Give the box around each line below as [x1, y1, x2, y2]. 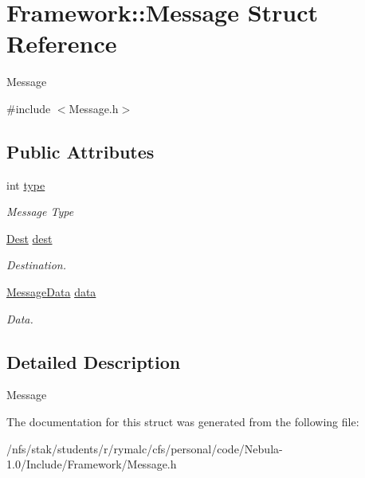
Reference [6, 27, 117, 60]
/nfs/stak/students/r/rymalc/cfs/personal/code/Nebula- [6, 440, 283, 456]
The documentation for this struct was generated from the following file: [6, 413, 359, 430]
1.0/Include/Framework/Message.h [6, 456, 177, 472]
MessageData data [6, 284, 96, 300]
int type [6, 176, 45, 193]
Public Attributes [6, 139, 155, 163]
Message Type [6, 203, 74, 220]
